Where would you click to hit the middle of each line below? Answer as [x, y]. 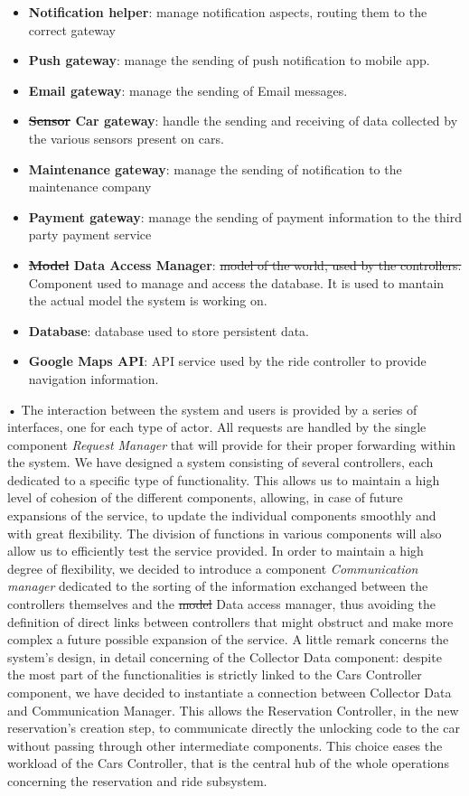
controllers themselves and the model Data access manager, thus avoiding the [222, 604]
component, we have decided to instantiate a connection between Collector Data [230, 692]
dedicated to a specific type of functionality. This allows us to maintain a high [224, 479]
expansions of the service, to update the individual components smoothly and [222, 515]
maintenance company [90, 187]
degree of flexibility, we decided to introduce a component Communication [213, 568]
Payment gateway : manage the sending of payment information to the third [245, 216]
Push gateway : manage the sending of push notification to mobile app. [229, 60]
